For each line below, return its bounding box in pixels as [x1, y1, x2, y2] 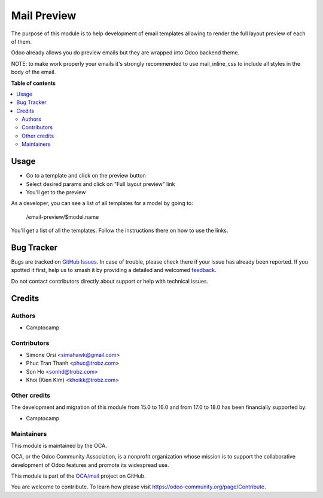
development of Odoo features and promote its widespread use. [11, 461, 169, 469]
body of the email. [11, 69, 56, 76]
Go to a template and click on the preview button [26, 172, 146, 179]
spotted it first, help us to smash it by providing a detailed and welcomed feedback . [11, 267, 217, 274]
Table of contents [11, 80, 56, 87]
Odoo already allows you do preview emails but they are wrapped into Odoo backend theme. [11, 49, 240, 56]
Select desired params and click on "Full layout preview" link [26, 180, 175, 188]
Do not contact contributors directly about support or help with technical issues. [11, 277, 209, 285]
